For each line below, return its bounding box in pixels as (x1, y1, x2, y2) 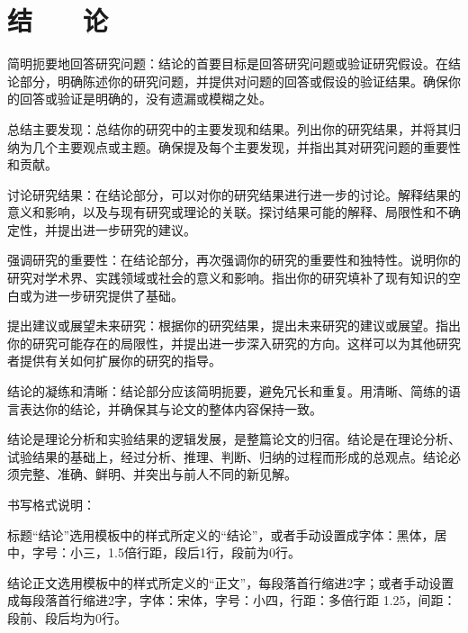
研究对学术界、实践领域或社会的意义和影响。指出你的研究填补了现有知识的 (7, 268, 448, 287)
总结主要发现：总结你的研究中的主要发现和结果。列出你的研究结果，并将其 (7, 119, 448, 138)
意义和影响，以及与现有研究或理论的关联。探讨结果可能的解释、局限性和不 (7, 203, 448, 222)
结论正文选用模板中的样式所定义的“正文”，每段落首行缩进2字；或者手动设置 (7, 573, 454, 592)
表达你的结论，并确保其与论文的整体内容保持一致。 (19, 399, 322, 418)
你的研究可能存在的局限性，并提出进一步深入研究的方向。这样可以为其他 (7, 333, 436, 352)
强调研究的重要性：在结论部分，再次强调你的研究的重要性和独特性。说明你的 (7, 250, 461, 269)
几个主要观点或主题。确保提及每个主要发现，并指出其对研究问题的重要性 (31, 137, 461, 156)
